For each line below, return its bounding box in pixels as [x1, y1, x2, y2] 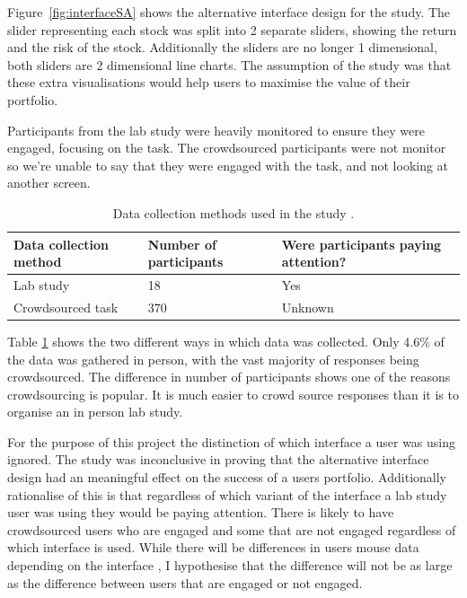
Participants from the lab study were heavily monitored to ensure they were [7, 120, 425, 139]
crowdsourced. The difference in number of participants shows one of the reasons [7, 367, 451, 386]
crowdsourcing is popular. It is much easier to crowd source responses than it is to [7, 384, 459, 403]
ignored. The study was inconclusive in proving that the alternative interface [7, 450, 429, 469]
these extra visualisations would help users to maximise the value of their [7, 73, 410, 92]
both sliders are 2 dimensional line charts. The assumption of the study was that [7, 55, 452, 74]
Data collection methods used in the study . [112, 203, 355, 222]
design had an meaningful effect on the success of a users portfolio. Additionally [7, 468, 446, 487]
